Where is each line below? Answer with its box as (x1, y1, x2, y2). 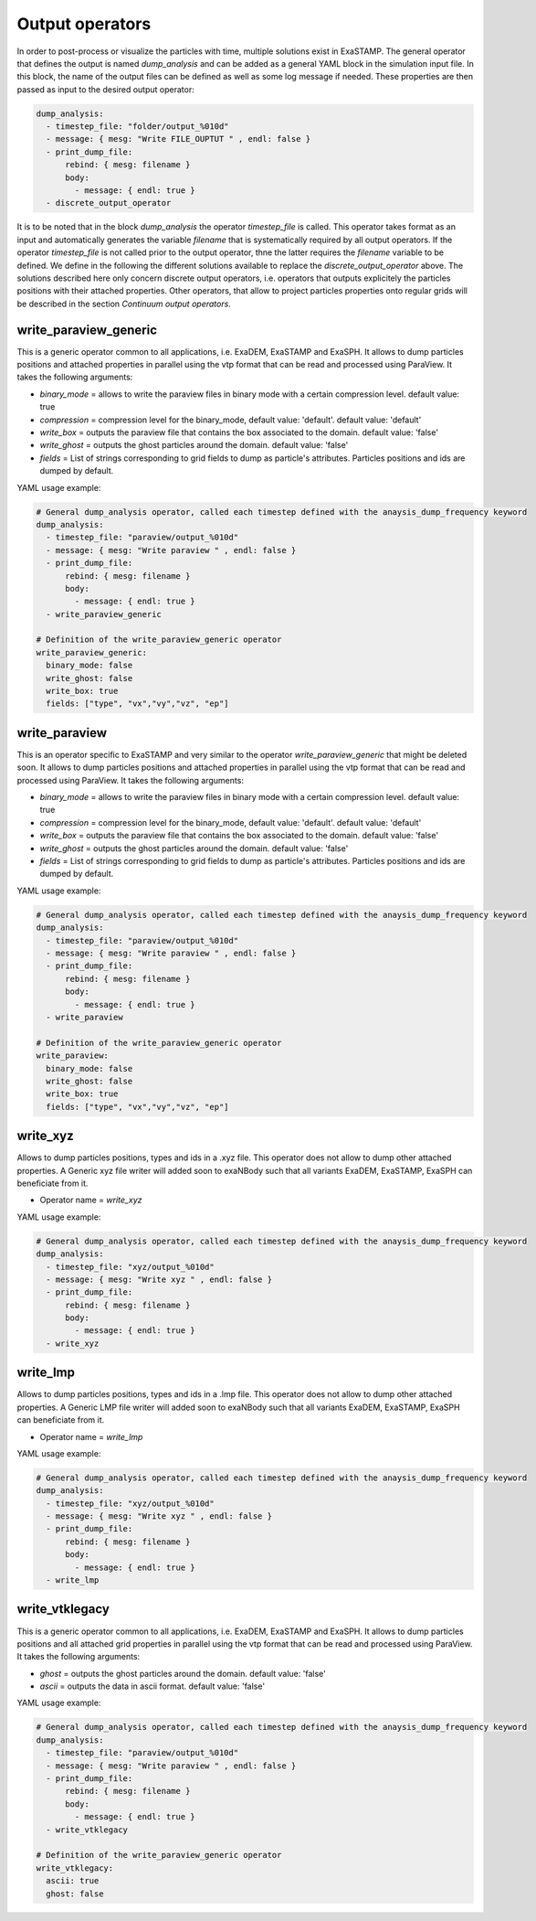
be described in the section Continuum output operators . (16, 298, 232, 309)
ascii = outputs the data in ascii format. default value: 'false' (39, 1681, 265, 1692)
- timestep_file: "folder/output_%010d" (46, 122, 229, 132)
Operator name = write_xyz (39, 1194, 142, 1206)
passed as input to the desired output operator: (16, 83, 195, 95)
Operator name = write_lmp (39, 1431, 143, 1442)
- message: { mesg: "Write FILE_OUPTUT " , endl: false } (46, 133, 311, 144)
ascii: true (46, 1875, 100, 1886)
